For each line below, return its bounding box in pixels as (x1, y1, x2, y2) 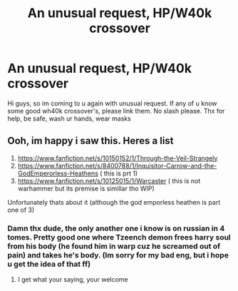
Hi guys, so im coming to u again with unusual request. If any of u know (7, 98, 217, 108)
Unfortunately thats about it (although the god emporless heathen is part (7, 198, 221, 206)
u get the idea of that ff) (7, 259, 91, 269)
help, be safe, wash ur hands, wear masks (7, 114, 132, 123)
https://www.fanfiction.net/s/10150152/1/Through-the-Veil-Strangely (17, 153, 218, 162)
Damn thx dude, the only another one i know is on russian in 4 (7, 223, 225, 233)
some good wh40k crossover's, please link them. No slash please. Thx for (7, 106, 225, 115)
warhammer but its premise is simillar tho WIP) (17, 184, 155, 193)
